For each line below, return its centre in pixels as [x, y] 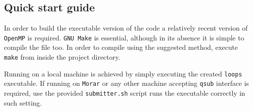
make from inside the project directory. [62, 57]
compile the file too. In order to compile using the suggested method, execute [121, 47]
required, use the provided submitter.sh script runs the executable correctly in [125, 93]
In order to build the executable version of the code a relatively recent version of [126, 28]
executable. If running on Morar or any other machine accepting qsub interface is [126, 83]
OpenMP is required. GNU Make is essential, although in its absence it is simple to [124, 37]
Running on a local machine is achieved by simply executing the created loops [123, 73]
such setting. [23, 102]
